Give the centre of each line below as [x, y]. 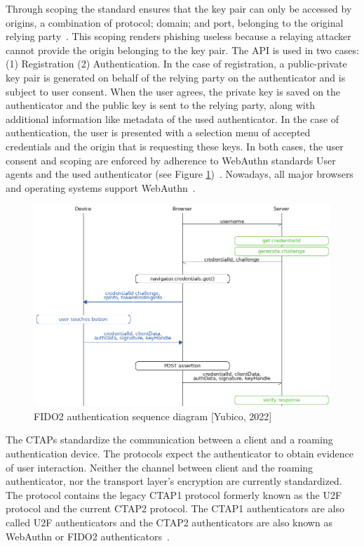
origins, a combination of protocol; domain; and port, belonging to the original [175, 22]
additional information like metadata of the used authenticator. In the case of [173, 118]
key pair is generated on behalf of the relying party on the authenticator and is [176, 77]
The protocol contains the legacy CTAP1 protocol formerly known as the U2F [174, 494]
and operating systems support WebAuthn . [101, 187]
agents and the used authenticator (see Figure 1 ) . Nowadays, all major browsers [180, 174]
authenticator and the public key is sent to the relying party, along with [160, 105]
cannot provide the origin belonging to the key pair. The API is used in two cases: [182, 50]
